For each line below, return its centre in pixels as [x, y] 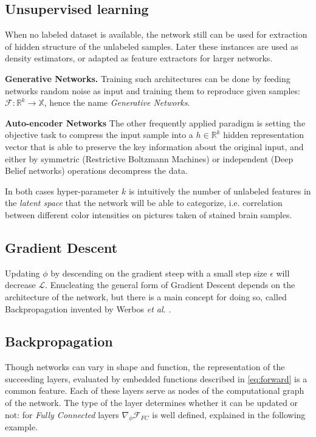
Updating [22, 273]
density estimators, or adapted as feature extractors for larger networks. [139, 58]
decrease [20, 285]
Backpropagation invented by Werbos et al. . [88, 308]
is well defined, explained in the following [229, 414]
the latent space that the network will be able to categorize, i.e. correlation [144, 203]
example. [22, 427]
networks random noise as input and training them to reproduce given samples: [153, 90]
